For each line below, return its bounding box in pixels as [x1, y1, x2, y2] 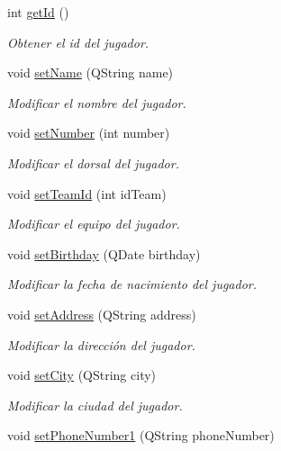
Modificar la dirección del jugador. [7, 335, 195, 354]
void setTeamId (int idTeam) [7, 184, 167, 203]
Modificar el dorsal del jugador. [7, 153, 179, 172]
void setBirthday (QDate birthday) [7, 244, 201, 263]
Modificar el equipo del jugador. [7, 214, 180, 233]
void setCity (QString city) [7, 365, 157, 384]
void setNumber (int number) [7, 123, 170, 142]
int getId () [7, 3, 69, 21]
